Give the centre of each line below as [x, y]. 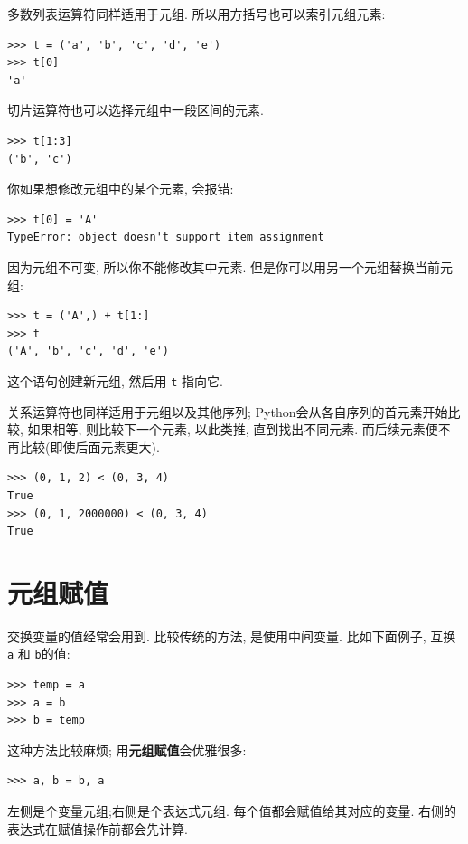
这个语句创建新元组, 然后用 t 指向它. [115, 380]
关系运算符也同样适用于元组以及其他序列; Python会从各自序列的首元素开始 [228, 411]
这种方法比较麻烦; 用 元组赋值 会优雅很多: [127, 749]
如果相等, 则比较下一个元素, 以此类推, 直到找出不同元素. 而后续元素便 [233, 429]
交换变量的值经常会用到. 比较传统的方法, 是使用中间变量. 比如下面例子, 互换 [232, 635]
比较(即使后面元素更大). [89, 446]
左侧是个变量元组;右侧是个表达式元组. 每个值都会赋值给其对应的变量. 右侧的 [232, 811]
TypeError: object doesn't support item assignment [166, 237]
